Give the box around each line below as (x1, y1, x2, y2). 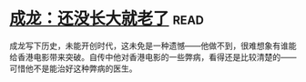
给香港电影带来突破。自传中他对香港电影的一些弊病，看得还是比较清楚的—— (9, 51, 297, 62)
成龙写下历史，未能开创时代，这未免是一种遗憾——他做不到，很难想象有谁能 (9, 40, 297, 51)
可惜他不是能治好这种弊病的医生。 (9, 63, 138, 74)
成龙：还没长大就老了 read (9, 8, 205, 29)
